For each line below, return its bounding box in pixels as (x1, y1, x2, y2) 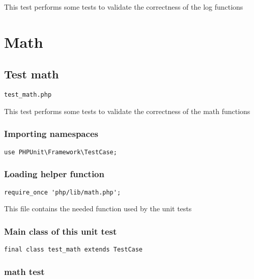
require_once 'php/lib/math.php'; (4, 188, 121, 196)
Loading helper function (4, 168, 104, 180)
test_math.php (4, 91, 52, 99)
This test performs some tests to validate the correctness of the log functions (4, 2, 243, 12)
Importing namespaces (4, 127, 98, 140)
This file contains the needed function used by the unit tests (4, 203, 192, 214)
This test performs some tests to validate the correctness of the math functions (4, 105, 250, 116)
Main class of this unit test (4, 225, 117, 237)
